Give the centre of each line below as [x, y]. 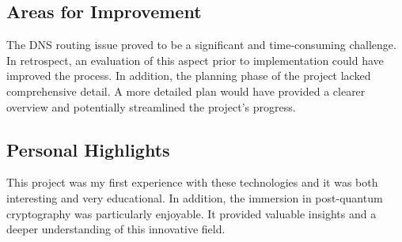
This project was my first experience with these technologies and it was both [192, 182]
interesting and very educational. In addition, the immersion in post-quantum [195, 197]
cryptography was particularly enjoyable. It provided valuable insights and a [192, 213]
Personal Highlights [88, 149]
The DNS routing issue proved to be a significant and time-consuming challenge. [201, 45]
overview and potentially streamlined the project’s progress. [151, 106]
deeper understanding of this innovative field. [116, 229]
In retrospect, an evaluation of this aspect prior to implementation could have [195, 60]
